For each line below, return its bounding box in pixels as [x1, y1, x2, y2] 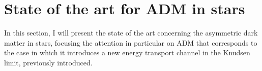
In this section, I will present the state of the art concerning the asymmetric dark [4, 27, 258, 38]
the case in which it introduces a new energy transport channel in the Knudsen [4, 47, 250, 58]
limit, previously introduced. [4, 57, 93, 67]
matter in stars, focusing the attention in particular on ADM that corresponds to [4, 37, 257, 48]
